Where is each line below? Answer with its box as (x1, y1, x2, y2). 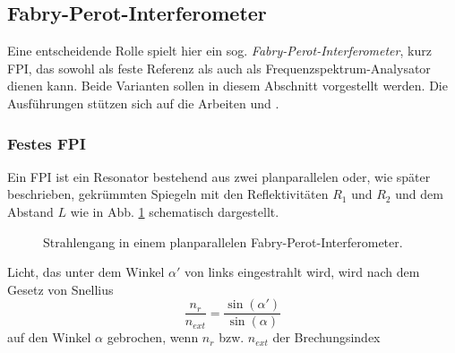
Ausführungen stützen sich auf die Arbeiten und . (7, 93, 279, 112)
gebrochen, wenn (107, 328, 199, 347)
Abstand (7, 202, 54, 220)
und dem (395, 185, 443, 203)
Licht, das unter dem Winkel (7, 263, 165, 281)
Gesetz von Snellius (7, 280, 114, 298)
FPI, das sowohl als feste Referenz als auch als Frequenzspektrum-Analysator (7, 58, 431, 77)
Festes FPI (7, 132, 86, 154)
